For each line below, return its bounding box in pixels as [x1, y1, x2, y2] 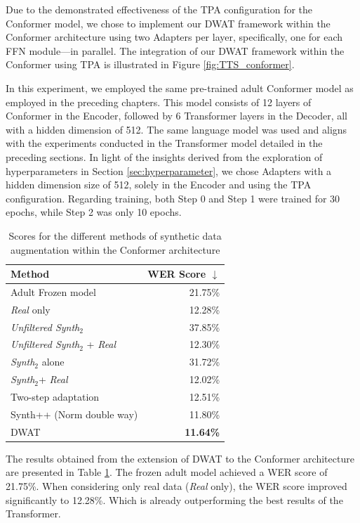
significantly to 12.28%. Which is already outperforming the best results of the [6, 492, 343, 507]
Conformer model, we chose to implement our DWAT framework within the [6, 15, 331, 30]
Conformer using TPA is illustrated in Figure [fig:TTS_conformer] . [6, 57, 295, 72]
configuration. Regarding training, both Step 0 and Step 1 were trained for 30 [6, 191, 340, 205]
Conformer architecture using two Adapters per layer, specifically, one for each [6, 30, 343, 44]
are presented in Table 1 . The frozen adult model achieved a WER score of [6, 465, 328, 479]
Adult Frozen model [11, 284, 96, 299]
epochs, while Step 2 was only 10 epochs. [6, 205, 182, 219]
